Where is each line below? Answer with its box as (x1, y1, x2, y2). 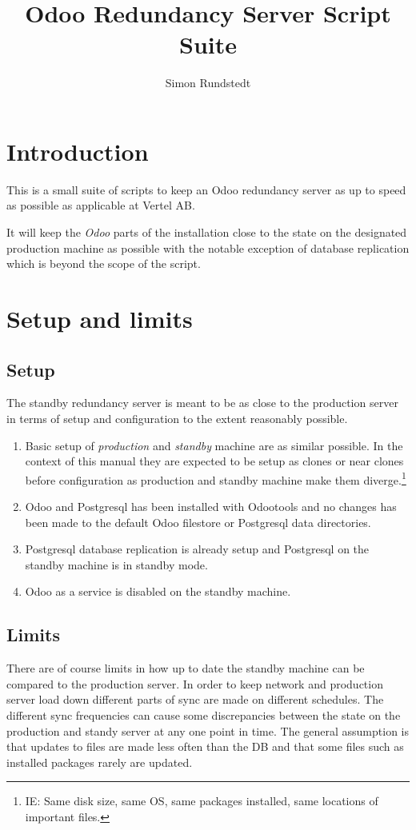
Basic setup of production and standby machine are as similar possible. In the (25, 437, 403, 453)
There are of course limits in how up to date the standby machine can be (6, 660, 365, 676)
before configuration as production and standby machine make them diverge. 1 (25, 469, 406, 488)
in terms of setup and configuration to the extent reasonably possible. (6, 409, 348, 426)
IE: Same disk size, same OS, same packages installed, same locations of (25, 792, 378, 809)
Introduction (6, 134, 149, 167)
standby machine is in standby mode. (25, 556, 208, 573)
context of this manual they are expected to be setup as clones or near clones (25, 453, 404, 469)
